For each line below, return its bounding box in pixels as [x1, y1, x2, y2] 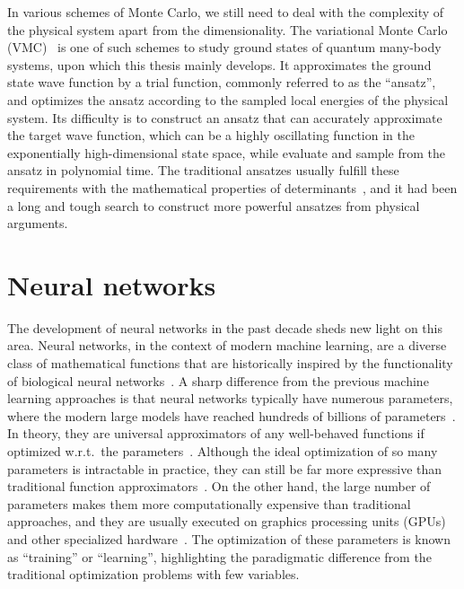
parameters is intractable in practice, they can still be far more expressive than [7, 459, 442, 478]
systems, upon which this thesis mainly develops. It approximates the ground [7, 55, 432, 74]
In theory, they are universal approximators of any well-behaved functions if [7, 424, 425, 443]
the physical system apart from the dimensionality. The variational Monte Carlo [7, 20, 448, 39]
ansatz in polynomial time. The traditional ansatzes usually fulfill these [7, 161, 399, 180]
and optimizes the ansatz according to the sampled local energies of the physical [7, 90, 449, 109]
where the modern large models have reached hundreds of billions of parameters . [7, 406, 456, 425]
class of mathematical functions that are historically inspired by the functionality [7, 354, 453, 373]
